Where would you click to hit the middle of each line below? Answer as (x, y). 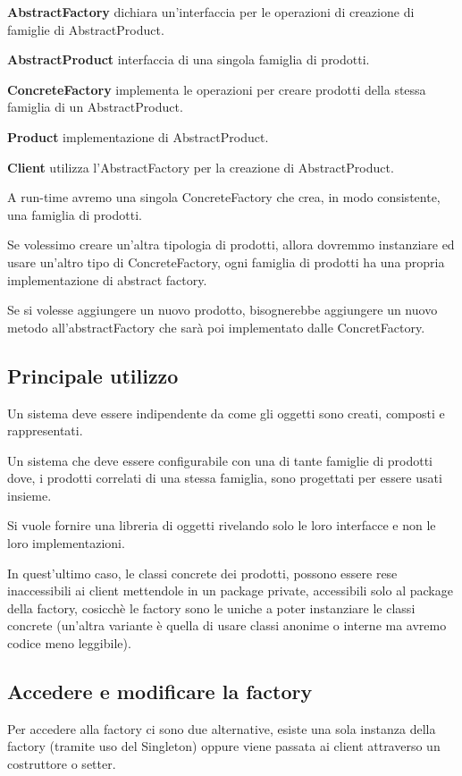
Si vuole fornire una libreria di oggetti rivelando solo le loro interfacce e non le (222, 525)
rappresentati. (45, 430)
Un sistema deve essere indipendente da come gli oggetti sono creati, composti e (226, 413)
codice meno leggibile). (69, 643)
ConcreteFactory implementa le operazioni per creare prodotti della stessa (217, 89)
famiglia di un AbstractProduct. (95, 107)
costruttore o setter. (62, 764)
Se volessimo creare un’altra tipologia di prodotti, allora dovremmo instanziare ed (231, 245)
